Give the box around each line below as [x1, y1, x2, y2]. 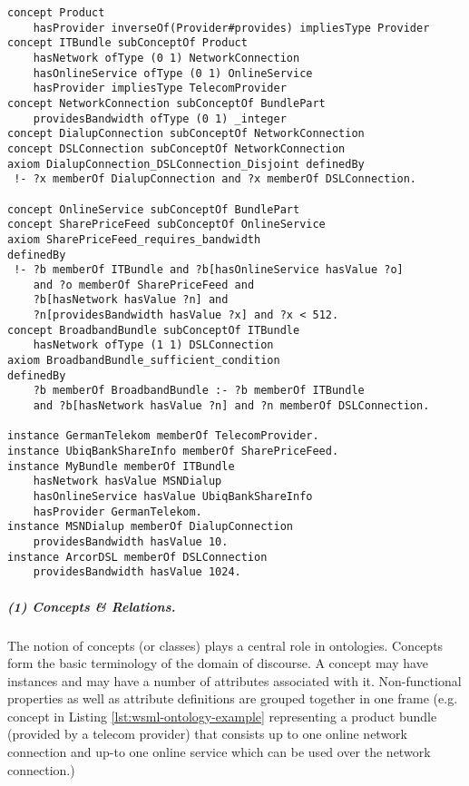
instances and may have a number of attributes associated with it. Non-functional [7, 671, 462, 690]
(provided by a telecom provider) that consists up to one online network [7, 724, 407, 743]
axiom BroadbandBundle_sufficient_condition [7, 354, 280, 368]
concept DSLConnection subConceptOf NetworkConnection [7, 142, 346, 155]
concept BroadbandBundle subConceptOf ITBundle [7, 323, 300, 337]
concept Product [7, 6, 105, 19]
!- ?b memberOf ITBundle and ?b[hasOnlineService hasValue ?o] [14, 263, 404, 277]
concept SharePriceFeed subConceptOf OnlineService [7, 218, 326, 231]
